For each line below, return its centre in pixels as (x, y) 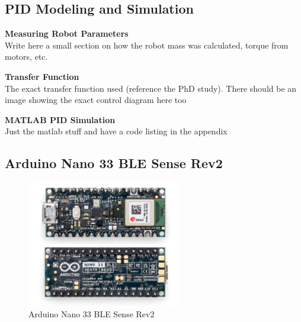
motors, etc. (26, 57)
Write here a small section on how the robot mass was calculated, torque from (147, 45)
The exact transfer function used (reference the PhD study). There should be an (151, 88)
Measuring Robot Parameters (67, 33)
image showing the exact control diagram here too (96, 100)
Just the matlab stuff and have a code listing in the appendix (116, 131)
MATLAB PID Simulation (60, 119)
